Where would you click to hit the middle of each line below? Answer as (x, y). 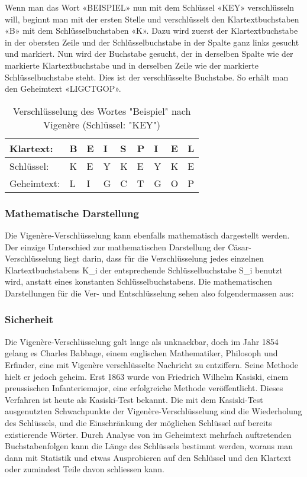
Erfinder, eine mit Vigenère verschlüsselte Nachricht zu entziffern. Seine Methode (152, 364)
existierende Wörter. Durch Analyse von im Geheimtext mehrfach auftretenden (148, 434)
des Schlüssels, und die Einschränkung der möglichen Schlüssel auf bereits (138, 422)
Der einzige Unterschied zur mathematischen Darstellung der (115, 246)
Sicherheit (29, 319)
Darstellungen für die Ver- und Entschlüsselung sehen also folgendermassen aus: (149, 293)
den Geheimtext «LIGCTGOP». (63, 88)
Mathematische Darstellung (72, 213)
